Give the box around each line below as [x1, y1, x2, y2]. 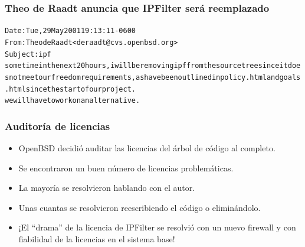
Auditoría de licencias [5, 118, 110, 133]
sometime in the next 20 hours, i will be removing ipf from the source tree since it [5, 61, 288, 70]
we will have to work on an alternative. [5, 96, 140, 105]
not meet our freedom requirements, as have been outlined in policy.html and [9, 73, 280, 82]
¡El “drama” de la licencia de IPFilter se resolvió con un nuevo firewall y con [18, 221, 296, 233]
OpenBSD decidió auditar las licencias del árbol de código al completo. [18, 142, 276, 154]
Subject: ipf [5, 50, 51, 58]
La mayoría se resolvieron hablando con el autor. [18, 181, 195, 194]
